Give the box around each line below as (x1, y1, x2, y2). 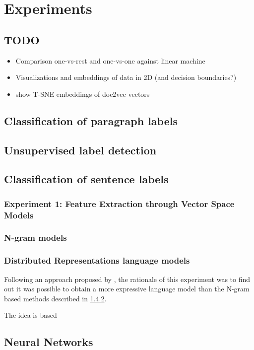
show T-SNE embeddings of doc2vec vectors (15, 88, 150, 99)
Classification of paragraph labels (4, 113, 178, 128)
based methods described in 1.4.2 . (4, 293, 107, 303)
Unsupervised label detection (4, 142, 157, 157)
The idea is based (4, 310, 57, 320)
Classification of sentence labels (4, 171, 169, 187)
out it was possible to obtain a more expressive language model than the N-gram (4, 283, 250, 294)
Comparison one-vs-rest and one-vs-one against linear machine (15, 55, 205, 66)
